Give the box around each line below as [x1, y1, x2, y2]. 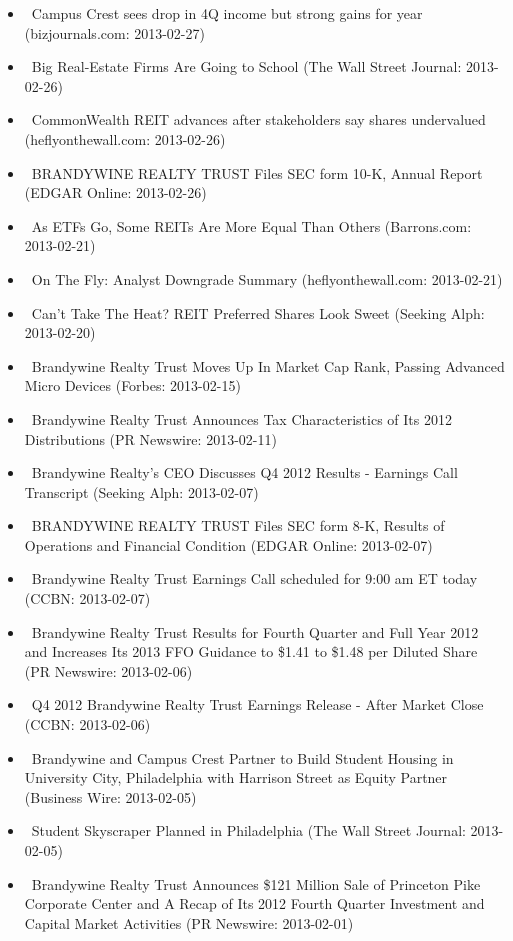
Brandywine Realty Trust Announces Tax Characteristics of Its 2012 [31, 408, 452, 429]
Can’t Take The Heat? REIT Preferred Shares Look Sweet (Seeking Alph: [31, 302, 485, 323]
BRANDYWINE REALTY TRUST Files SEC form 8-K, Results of [31, 515, 445, 536]
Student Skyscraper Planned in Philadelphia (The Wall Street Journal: [31, 820, 466, 841]
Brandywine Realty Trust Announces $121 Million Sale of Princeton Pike [31, 873, 481, 894]
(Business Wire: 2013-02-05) [24, 786, 197, 807]
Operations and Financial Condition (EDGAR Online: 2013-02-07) [24, 534, 433, 555]
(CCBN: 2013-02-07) [24, 588, 151, 609]
